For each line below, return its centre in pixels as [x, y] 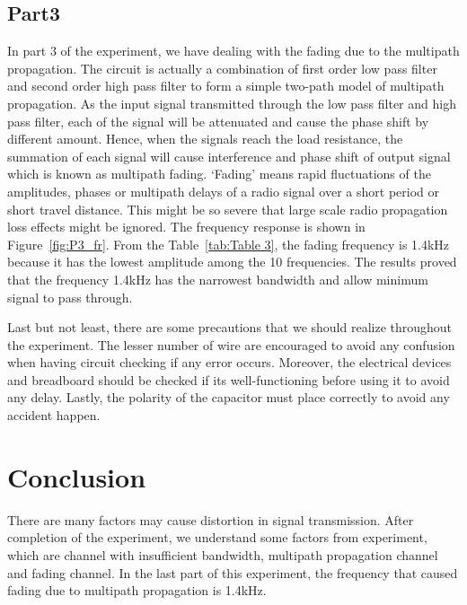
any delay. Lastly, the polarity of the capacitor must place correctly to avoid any [229, 397]
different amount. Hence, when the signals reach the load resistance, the [205, 139]
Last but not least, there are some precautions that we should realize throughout [230, 327]
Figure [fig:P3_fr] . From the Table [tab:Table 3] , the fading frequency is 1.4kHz [229, 244]
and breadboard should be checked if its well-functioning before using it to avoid [229, 379]
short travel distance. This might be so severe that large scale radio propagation [228, 209]
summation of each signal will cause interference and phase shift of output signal [229, 156]
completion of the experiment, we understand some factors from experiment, [217, 537]
